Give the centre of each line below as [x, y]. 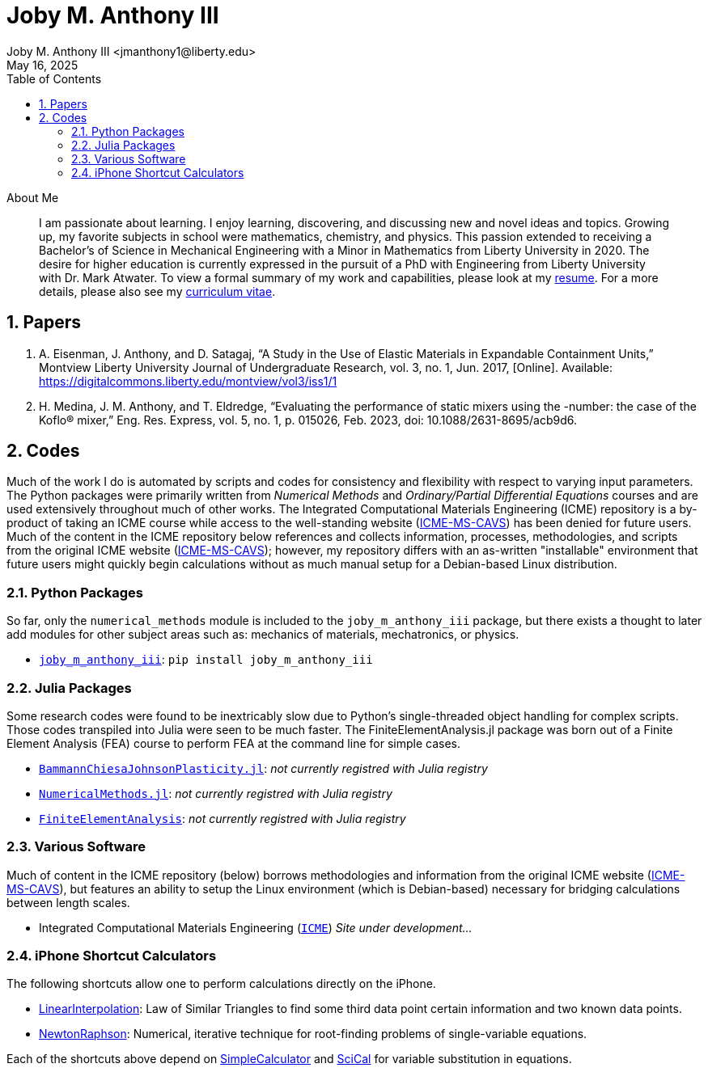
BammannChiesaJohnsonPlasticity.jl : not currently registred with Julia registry [263, 768]
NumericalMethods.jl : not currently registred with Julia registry [216, 793]
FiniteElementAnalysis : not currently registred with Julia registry [223, 818]
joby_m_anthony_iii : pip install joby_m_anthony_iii [206, 660]
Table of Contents [54, 78]
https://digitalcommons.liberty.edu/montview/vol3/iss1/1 [188, 381]
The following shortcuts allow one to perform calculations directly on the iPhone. [221, 984]
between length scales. [68, 902]
